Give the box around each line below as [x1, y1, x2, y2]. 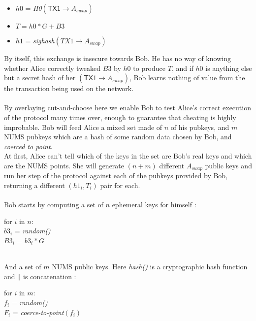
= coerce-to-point [12, 307, 64, 317]
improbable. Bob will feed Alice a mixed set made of [4, 122, 162, 132]
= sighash [25, 35, 55, 45]
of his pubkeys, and [170, 122, 229, 132]
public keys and [205, 160, 252, 170]
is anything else [205, 63, 252, 73]
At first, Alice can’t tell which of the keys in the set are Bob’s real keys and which [4, 151, 252, 161]
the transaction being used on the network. [4, 83, 134, 94]
